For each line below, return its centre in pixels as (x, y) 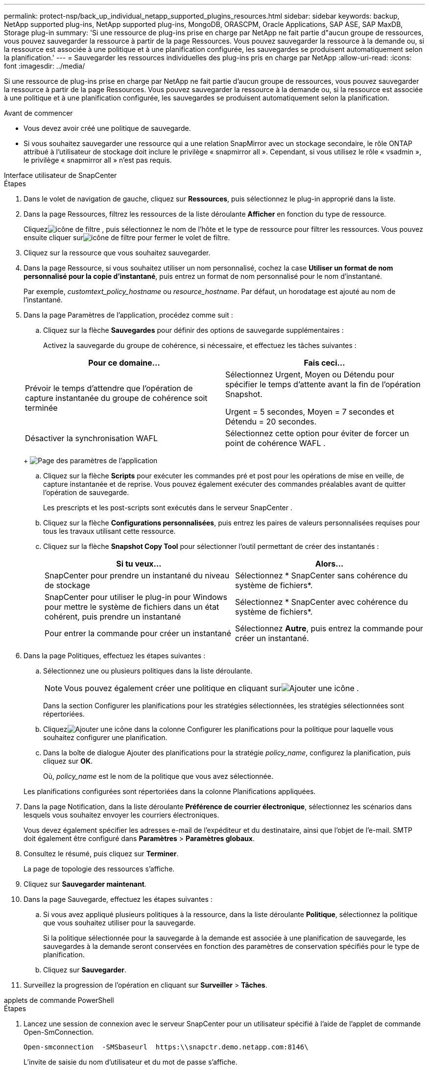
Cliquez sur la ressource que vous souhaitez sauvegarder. (117, 253)
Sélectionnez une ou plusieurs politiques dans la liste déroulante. (148, 671)
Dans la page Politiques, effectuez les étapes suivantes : (115, 656)
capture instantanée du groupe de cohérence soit (116, 398)
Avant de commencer (38, 113)
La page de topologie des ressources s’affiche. (99, 869)
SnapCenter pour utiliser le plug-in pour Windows (136, 597)
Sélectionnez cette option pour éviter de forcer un (317, 433)
